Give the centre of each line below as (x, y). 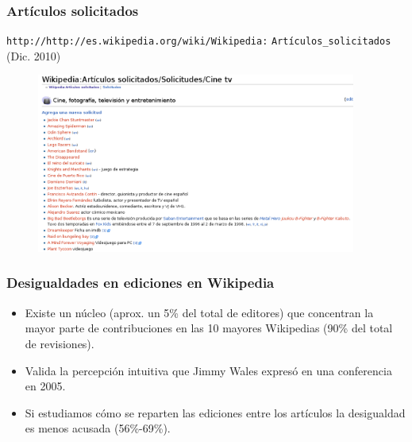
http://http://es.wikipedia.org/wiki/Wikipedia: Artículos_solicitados (199, 42)
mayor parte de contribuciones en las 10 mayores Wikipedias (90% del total (209, 328)
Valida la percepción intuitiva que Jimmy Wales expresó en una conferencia (208, 370)
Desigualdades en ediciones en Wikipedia (141, 283)
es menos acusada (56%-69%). (98, 428)
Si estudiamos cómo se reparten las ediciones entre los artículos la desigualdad (215, 412)
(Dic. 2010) (34, 55)
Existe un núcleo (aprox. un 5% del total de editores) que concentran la (199, 312)
